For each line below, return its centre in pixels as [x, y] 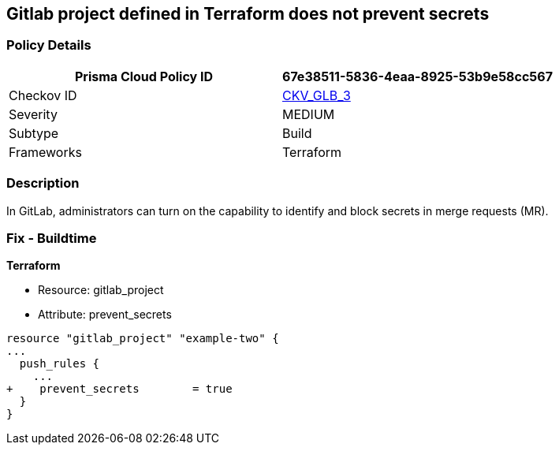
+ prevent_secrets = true [119, 389]
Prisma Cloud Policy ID [144, 76]
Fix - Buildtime [52, 238]
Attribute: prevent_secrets [105, 315]
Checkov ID [43, 95]
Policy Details [49, 45]
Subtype [34, 133]
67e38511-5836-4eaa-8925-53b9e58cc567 [417, 76]
